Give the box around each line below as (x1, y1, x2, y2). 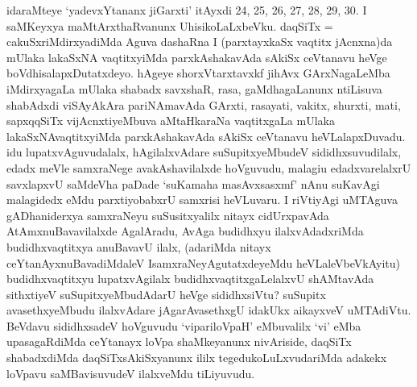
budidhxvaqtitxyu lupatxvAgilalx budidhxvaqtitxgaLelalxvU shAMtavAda (6, 270, 374, 287)
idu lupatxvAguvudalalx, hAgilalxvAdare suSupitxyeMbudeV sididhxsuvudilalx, (6, 144, 402, 160)
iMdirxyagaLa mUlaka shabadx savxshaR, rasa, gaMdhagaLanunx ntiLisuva (6, 80, 382, 97)
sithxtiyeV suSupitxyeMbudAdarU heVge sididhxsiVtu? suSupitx (6, 285, 326, 302)
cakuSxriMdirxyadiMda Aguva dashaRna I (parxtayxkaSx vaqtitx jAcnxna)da (6, 33, 393, 50)
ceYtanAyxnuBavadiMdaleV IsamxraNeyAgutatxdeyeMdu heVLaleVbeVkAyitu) (6, 254, 401, 271)
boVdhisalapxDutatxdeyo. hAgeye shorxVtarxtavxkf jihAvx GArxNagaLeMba (6, 64, 390, 81)
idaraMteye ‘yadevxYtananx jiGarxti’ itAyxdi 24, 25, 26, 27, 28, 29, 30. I (6, 2, 367, 18)
